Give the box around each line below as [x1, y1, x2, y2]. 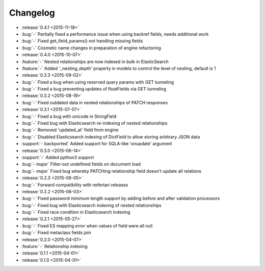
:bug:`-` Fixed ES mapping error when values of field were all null [21, 223, 153, 228]
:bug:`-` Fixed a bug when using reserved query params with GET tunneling [21, 79, 174, 85]
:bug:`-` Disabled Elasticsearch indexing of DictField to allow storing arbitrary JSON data [21, 134, 200, 139]
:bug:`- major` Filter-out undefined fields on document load [21, 161, 141, 167]
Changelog [9, 7, 55, 18]
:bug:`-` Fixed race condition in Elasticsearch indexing [21, 209, 131, 215]
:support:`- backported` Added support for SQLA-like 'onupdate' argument [21, 141, 172, 147]
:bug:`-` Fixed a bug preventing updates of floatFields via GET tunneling [21, 86, 166, 92]
